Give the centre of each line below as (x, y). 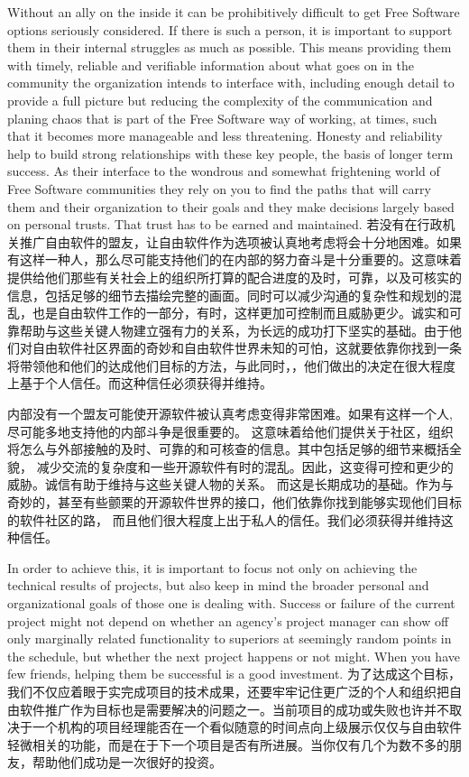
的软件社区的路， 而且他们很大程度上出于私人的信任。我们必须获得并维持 (224, 519)
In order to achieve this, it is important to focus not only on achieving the (212, 567)
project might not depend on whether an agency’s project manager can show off (228, 620)
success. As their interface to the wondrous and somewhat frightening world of (224, 171)
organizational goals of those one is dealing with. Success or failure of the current (231, 603)
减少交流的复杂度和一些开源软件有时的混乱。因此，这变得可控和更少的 (245, 466)
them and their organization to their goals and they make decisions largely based (231, 206)
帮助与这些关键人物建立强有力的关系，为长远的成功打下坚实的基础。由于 (234, 330)
